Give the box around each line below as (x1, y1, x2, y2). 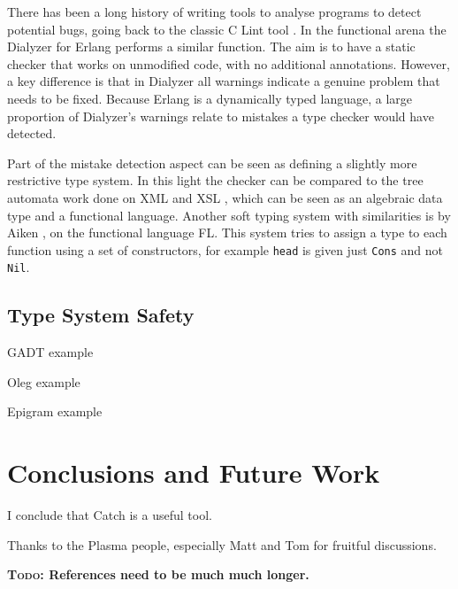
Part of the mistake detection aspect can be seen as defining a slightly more (7, 153, 417, 172)
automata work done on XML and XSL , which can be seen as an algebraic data (7, 188, 443, 206)
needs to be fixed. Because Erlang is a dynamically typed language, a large (7, 89, 413, 107)
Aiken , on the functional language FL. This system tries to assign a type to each (7, 223, 447, 242)
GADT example (7, 343, 94, 361)
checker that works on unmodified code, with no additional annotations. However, (7, 54, 450, 73)
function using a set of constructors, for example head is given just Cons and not (7, 240, 444, 259)
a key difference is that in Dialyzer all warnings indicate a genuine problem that (7, 72, 440, 90)
